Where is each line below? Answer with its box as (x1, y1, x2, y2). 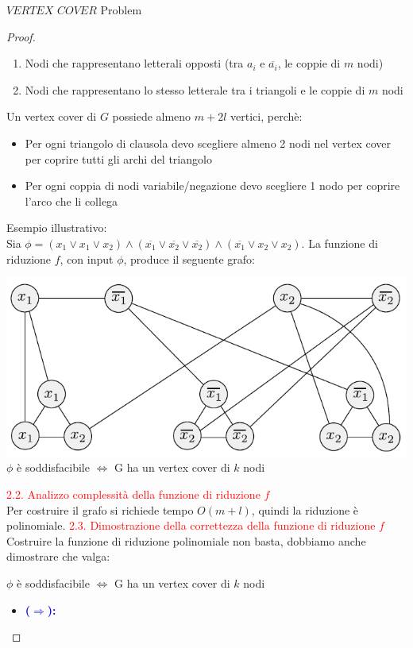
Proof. (6, 28, 36, 44)
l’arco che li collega (25, 192, 118, 209)
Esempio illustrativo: (6, 219, 107, 236)
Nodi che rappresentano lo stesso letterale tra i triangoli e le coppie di (25, 81, 365, 98)
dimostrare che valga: (6, 548, 110, 565)
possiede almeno (112, 108, 191, 125)
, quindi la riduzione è (251, 501, 359, 518)
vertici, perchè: (230, 108, 303, 125)
